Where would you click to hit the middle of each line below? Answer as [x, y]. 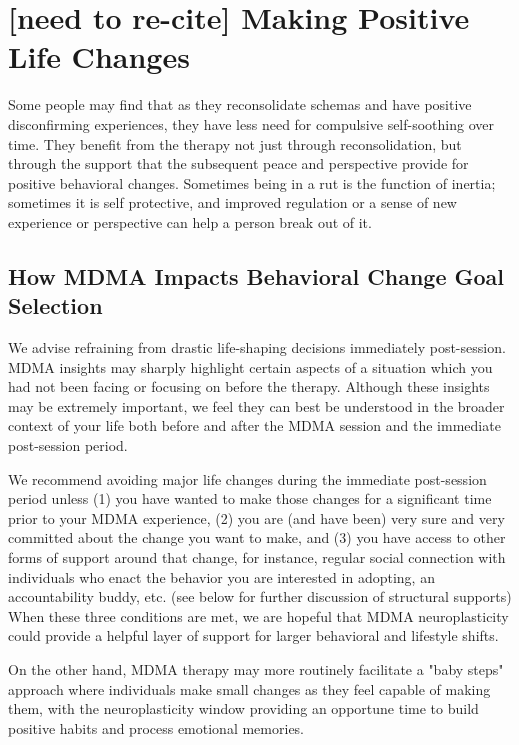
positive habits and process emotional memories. [156, 727]
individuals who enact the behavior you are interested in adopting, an [221, 576]
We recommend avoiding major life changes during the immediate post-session [247, 478]
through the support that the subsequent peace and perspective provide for [238, 163]
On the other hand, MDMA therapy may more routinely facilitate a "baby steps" [256, 668]
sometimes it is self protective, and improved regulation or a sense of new [232, 202]
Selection [55, 305]
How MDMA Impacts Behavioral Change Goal [256, 275]
